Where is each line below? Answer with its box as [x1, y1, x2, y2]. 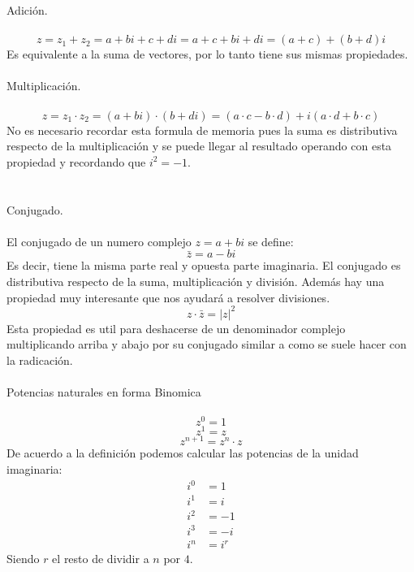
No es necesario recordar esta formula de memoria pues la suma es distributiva [6, 121, 398, 138]
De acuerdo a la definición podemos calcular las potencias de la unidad [6, 444, 359, 461]
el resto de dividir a [52, 550, 149, 567]
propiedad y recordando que [6, 153, 146, 170]
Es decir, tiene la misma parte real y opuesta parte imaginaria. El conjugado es [6, 257, 401, 274]
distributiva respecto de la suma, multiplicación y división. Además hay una [6, 272, 385, 289]
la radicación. [6, 351, 73, 368]
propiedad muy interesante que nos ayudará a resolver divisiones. [6, 288, 330, 305]
